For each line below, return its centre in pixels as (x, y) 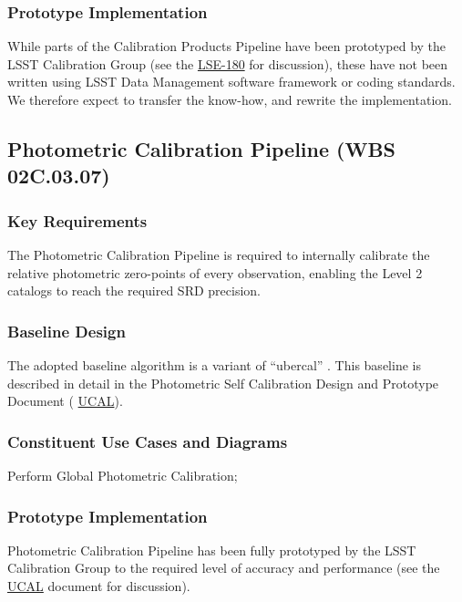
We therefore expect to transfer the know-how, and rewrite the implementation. (230, 99)
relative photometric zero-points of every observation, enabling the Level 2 (215, 272)
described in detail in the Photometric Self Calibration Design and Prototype (223, 383)
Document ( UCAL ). (65, 401)
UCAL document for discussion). (99, 585)
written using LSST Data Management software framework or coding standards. (231, 82)
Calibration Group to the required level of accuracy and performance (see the (224, 568)
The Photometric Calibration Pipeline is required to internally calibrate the (219, 254)
